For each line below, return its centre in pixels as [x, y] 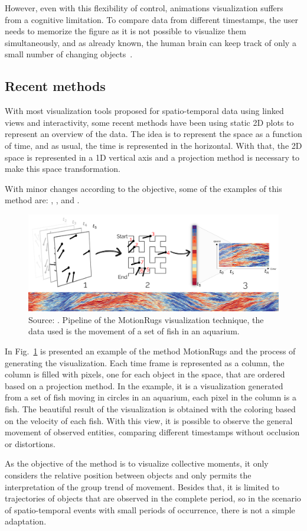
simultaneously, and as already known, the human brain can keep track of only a [151, 42]
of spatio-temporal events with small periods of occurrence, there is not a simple [150, 509]
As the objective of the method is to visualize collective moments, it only [137, 463]
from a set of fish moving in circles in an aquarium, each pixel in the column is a [151, 397]
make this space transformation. [63, 169]
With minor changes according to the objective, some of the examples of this [143, 188]
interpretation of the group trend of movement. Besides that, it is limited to [142, 486]
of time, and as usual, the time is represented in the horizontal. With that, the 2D [153, 145]
